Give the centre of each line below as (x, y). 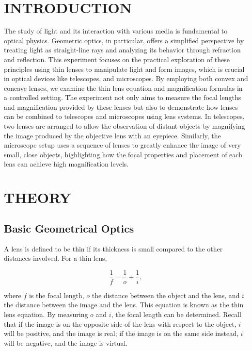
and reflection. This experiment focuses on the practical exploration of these (117, 59)
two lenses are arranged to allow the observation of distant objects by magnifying (125, 126)
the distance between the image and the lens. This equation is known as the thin (124, 305)
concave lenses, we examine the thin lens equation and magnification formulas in (123, 88)
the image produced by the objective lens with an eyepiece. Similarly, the (112, 135)
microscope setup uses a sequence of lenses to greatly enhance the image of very (123, 145)
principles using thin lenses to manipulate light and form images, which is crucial (124, 69)
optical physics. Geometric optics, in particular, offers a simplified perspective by (124, 40)
